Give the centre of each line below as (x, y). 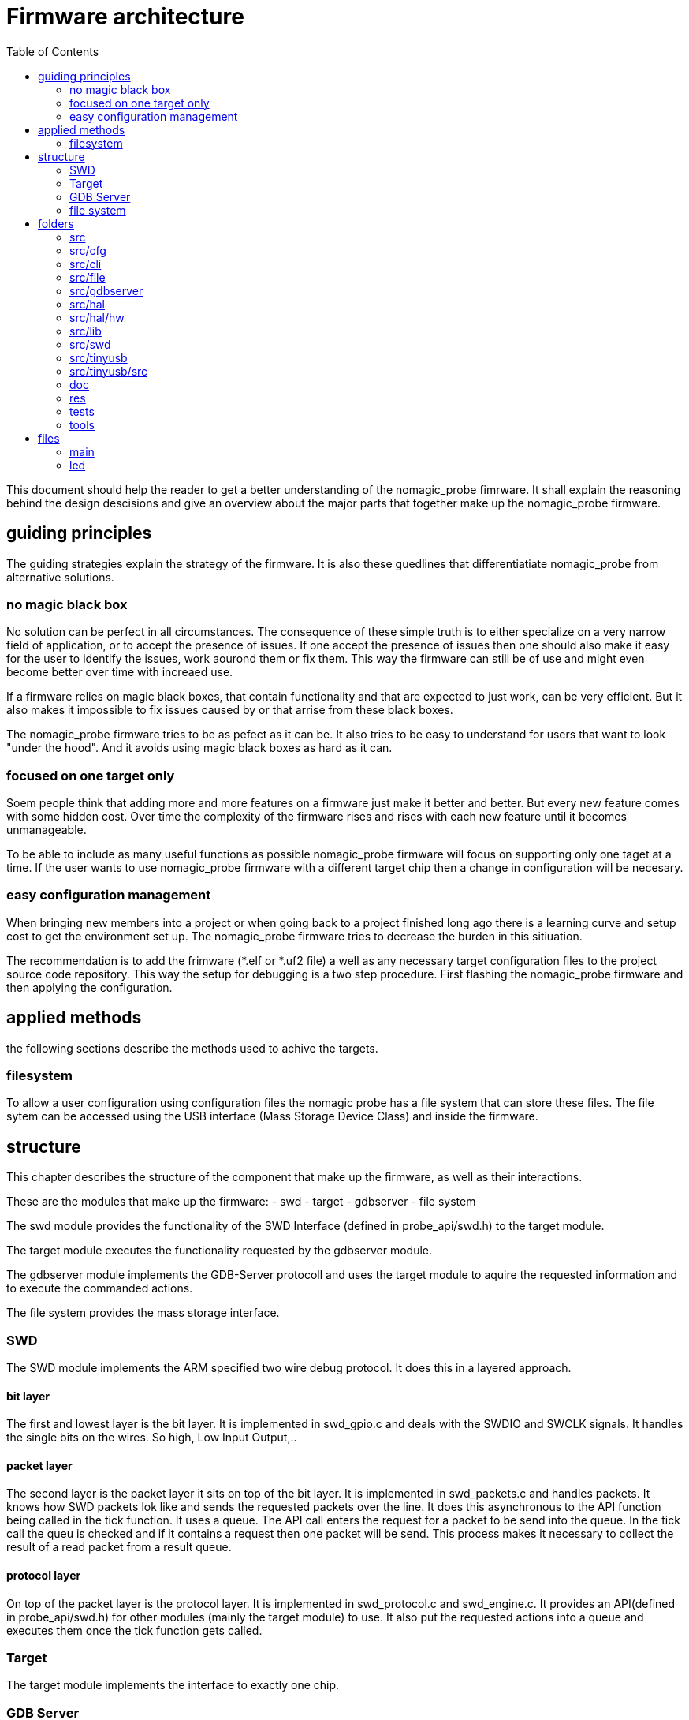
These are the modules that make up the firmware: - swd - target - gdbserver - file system (241, 1202)
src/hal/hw (97, 317)
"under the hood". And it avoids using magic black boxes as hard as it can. (199, 748)
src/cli (86, 264)
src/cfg (88, 250)
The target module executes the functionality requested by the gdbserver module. (220, 1251)
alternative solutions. (60, 577)
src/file (88, 277)
